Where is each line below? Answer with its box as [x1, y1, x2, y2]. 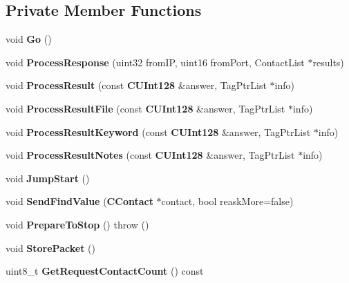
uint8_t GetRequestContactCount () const [6, 264, 204, 278]
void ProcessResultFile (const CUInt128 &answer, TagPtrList [6, 101, 285, 115]
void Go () [6, 32, 52, 46]
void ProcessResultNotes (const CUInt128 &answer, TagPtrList [6, 148, 295, 162]
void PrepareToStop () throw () [6, 217, 149, 231]
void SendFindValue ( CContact [6, 194, 153, 208]
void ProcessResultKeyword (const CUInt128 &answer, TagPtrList [6, 124, 311, 139]
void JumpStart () [6, 170, 90, 185]
